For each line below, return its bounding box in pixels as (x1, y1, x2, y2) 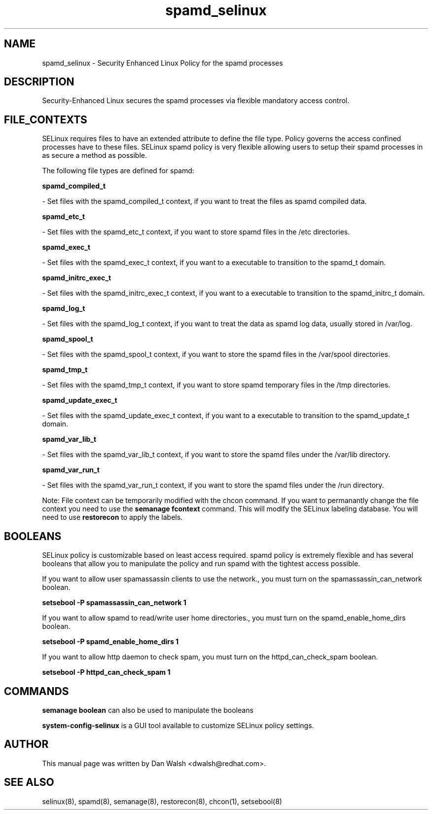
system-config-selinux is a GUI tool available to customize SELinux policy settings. (42, 721, 314, 730)
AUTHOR (4, 738, 49, 751)
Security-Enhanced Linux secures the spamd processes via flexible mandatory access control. (42, 96, 350, 105)
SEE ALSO (4, 776, 54, 789)
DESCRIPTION (4, 76, 74, 88)
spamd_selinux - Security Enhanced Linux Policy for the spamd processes (42, 58, 283, 67)
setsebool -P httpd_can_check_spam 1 (42, 668, 171, 677)
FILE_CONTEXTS (4, 113, 87, 126)
